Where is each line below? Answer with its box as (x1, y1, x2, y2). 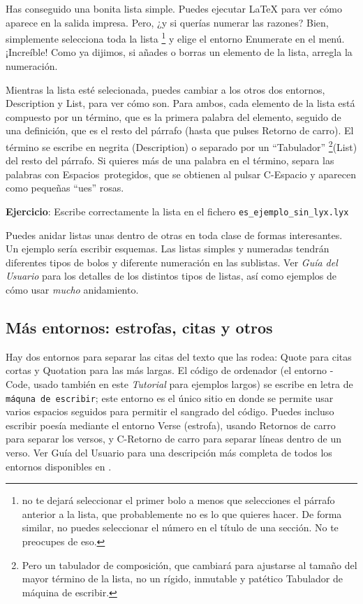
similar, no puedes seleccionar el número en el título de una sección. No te (22, 520, 339, 535)
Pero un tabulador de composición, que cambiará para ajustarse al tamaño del (22, 557, 357, 572)
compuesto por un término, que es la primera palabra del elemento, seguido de (6, 109, 341, 124)
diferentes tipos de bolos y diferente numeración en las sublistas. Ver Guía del (6, 254, 338, 269)
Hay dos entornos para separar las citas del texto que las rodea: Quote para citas (6, 349, 352, 364)
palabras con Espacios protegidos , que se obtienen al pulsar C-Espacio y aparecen (6, 166, 356, 181)
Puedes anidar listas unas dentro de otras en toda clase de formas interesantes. (6, 227, 343, 242)
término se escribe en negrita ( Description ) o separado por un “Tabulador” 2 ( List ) (6, 138, 357, 154)
